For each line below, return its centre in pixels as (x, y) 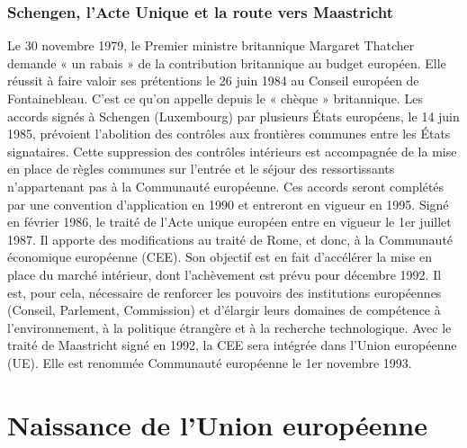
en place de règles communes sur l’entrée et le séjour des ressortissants (201, 169)
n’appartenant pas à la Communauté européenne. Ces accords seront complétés (226, 186)
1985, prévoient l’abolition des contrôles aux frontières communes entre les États (229, 134)
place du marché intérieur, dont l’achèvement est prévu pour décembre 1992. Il (225, 274)
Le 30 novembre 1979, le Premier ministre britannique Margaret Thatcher (211, 45)
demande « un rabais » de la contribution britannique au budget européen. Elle (227, 63)
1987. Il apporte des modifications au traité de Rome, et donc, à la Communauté (230, 239)
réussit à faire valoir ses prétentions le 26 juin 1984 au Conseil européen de (213, 81)
